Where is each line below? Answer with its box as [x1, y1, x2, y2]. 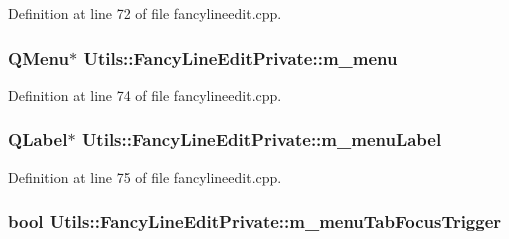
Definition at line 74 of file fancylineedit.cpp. [8, 84, 282, 105]
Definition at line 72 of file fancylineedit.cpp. [8, 3, 282, 23]
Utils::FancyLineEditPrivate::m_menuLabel [81, 127, 442, 152]
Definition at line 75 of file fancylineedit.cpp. [8, 166, 282, 187]
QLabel [8, 127, 68, 152]
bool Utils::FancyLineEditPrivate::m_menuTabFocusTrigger [8, 209, 502, 234]
